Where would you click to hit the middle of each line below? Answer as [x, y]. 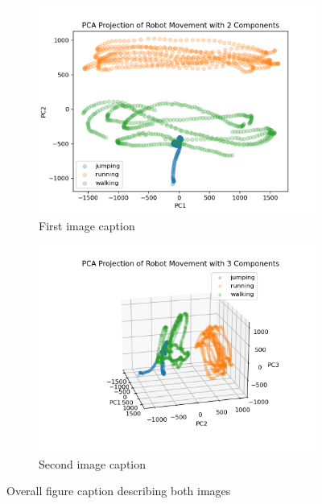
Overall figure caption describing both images [119, 491]
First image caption [87, 225]
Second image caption [92, 463]
